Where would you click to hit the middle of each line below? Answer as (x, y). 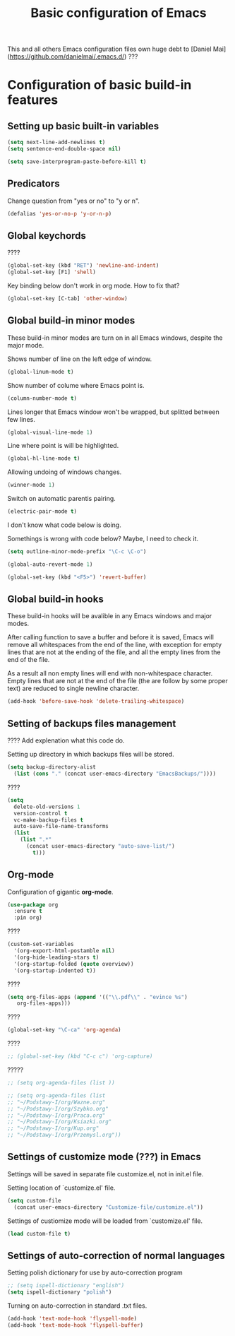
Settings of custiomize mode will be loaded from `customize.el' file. (105, 1221)
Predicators (34, 184)
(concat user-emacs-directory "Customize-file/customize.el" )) (108, 1207)
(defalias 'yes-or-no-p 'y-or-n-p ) (60, 213)
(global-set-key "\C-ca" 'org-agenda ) (64, 1030)
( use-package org (33, 905)
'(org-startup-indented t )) (55, 970)
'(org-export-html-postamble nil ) (64, 951)
